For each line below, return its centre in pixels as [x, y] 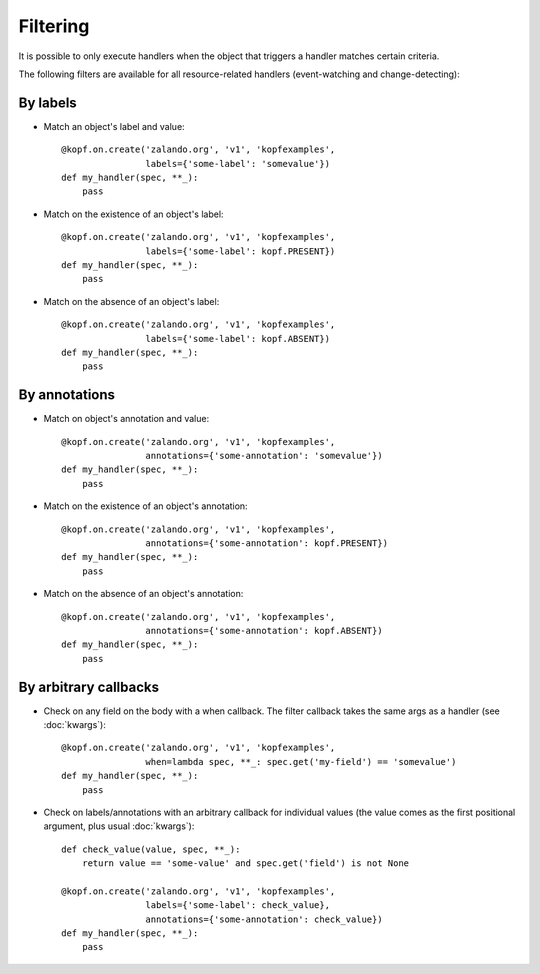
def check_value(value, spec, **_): [151, 849]
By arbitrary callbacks [89, 686]
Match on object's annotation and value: [126, 419]
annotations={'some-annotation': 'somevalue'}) [264, 455]
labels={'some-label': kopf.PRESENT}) [240, 251]
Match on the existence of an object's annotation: [146, 506]
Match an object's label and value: [114, 126]
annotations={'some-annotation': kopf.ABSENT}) [264, 630]
